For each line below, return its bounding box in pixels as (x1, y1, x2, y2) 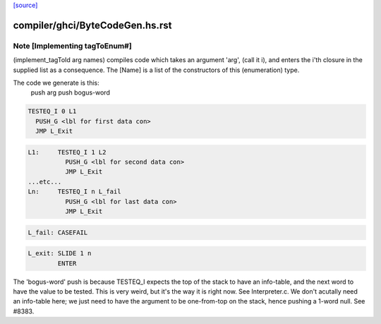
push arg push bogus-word (30, 88, 111, 97)
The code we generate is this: (13, 78, 100, 87)
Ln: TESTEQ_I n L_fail (28, 188, 121, 196)
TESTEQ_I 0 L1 (28, 107, 77, 116)
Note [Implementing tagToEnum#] (13, 41, 132, 51)
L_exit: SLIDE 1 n (28, 249, 92, 258)
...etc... (28, 177, 62, 186)
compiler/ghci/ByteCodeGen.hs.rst (13, 19, 172, 31)
